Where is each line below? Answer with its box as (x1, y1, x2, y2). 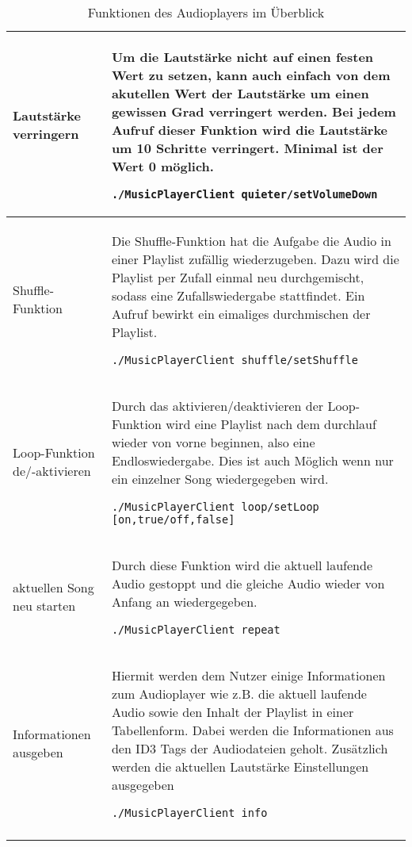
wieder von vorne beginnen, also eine (111, 433, 315, 451)
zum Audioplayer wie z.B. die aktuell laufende (111, 684, 367, 703)
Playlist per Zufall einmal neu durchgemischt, (111, 268, 364, 286)
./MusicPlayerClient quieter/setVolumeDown (111, 188, 378, 201)
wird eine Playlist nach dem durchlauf (166, 415, 376, 433)
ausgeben (13, 742, 63, 761)
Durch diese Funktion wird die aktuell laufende (111, 556, 373, 574)
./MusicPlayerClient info (111, 807, 268, 819)
